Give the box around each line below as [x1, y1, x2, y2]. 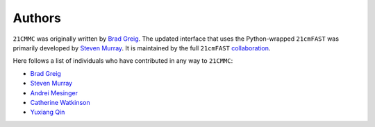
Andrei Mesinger [30, 88, 78, 97]
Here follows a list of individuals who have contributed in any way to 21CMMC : [12, 57, 233, 65]
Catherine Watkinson [30, 98, 90, 106]
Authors [12, 10, 62, 26]
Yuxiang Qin [30, 108, 65, 117]
